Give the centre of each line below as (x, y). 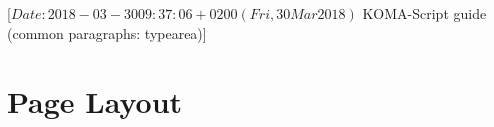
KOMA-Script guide (424, 13)
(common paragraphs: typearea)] (107, 32)
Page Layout (95, 101)
